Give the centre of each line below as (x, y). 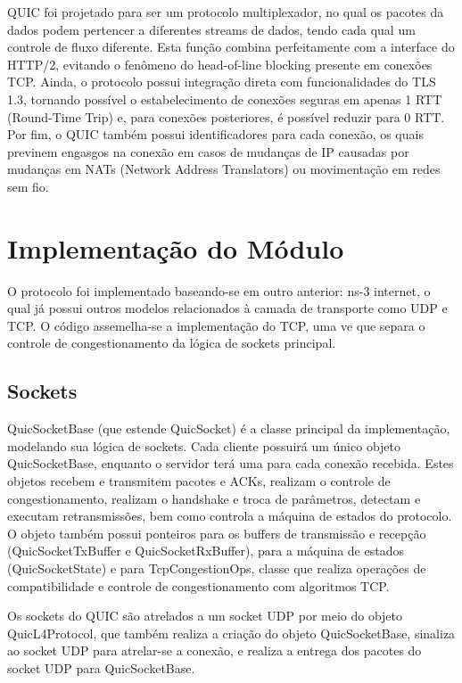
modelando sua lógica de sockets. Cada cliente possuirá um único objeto (204, 445)
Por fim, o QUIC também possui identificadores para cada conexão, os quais (215, 134)
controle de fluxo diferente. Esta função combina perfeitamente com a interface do (231, 47)
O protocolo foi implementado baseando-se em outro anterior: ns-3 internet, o (219, 290)
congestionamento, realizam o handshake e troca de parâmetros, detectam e (214, 498)
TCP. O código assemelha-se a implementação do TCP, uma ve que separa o (216, 325)
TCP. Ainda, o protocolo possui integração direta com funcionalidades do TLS (222, 82)
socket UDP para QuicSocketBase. (101, 667)
